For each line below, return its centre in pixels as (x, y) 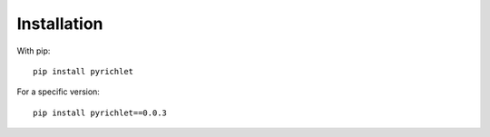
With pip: (34, 51)
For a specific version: (58, 92)
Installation (60, 24)
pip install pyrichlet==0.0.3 (100, 113)
